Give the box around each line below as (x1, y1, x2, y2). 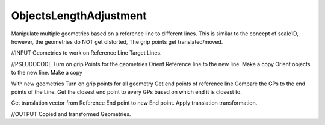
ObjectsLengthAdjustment (11, 9, 147, 22)
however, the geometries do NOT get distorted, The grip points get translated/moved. (11, 38, 223, 45)
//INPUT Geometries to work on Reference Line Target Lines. (11, 49, 162, 56)
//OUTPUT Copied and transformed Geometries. (11, 110, 131, 117)
